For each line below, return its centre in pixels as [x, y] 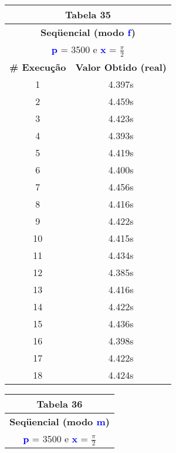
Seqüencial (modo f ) [88, 32]
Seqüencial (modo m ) [60, 421]
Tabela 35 [88, 14]
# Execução [38, 67]
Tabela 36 [60, 403]
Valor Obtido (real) [121, 67]
